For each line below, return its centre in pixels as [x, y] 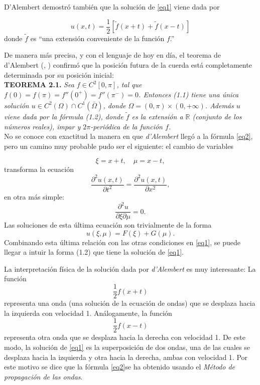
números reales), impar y [42, 126]
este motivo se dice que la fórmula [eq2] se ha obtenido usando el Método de [119, 367]
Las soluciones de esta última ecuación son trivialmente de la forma [108, 225]
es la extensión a [157, 117]
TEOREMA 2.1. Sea [39, 84]
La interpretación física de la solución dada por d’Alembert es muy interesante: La [130, 268]
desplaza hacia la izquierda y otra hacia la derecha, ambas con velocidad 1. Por [126, 357]
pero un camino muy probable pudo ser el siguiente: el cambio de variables [119, 146]
